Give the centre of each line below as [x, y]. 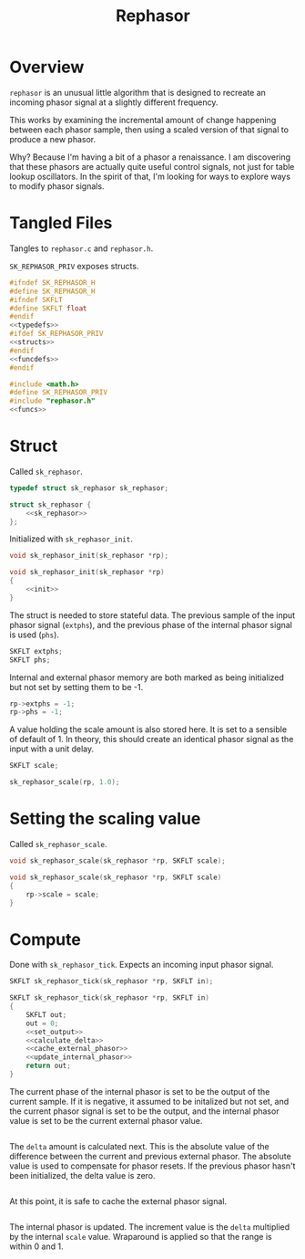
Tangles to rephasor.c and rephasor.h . [81, 248]
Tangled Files [61, 223]
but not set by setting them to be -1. [76, 687]
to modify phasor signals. [57, 186]
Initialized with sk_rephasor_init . [71, 539]
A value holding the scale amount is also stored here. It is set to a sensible [148, 729]
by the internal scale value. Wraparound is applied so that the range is [141, 1236]
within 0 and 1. [36, 1246]
